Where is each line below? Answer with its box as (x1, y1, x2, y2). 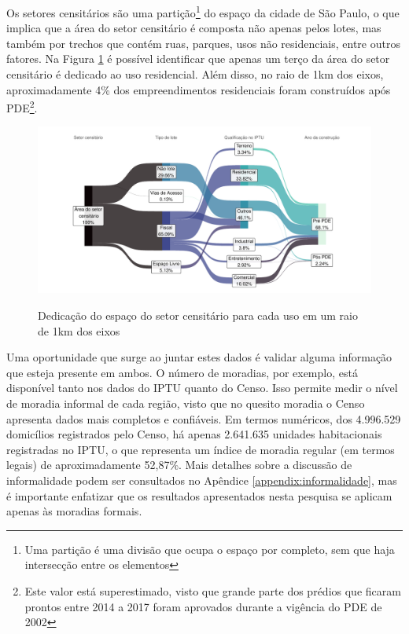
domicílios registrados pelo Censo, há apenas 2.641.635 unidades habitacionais (6, 426, 382, 442)
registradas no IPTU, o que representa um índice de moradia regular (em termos (6, 441, 395, 457)
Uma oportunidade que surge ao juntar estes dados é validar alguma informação (6, 349, 392, 365)
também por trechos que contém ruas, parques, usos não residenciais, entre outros (6, 35, 400, 51)
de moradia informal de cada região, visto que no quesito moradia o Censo (6, 395, 365, 412)
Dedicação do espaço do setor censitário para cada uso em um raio (38, 307, 358, 324)
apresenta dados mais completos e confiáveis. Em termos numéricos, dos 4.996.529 (6, 410, 401, 427)
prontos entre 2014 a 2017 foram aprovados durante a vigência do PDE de (24, 598, 382, 614)
